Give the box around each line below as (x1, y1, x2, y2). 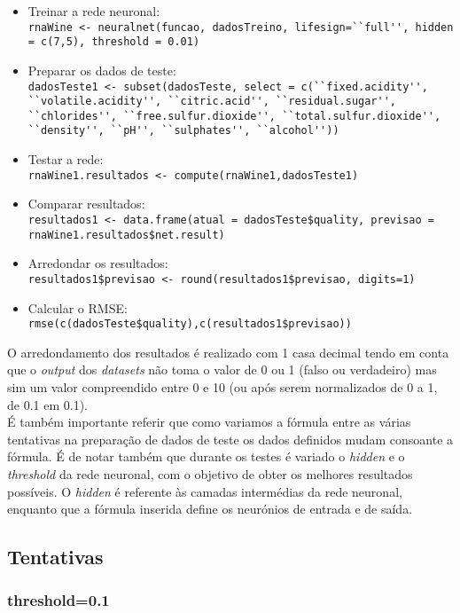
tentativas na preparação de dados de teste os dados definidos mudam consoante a (7, 429, 454, 448)
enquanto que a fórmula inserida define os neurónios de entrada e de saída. (7, 499, 413, 518)
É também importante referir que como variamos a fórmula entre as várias (7, 413, 411, 431)
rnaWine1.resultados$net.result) (27, 228, 225, 241)
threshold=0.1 (7, 589, 110, 611)
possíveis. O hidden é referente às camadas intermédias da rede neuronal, (7, 482, 402, 500)
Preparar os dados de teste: (27, 60, 176, 79)
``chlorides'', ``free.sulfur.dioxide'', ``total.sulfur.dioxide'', (27, 109, 441, 122)
